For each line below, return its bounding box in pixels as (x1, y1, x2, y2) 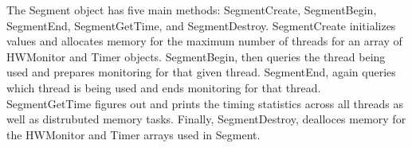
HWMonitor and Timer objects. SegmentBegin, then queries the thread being (6, 48, 386, 64)
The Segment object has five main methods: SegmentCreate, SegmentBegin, (6, 2, 377, 18)
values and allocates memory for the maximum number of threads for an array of (6, 33, 402, 49)
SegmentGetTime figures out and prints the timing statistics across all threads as (6, 95, 403, 111)
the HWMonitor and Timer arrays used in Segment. (6, 126, 261, 142)
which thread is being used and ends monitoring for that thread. (6, 79, 321, 95)
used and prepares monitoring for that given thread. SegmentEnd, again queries (6, 64, 396, 80)
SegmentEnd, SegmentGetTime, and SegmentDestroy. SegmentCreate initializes (6, 17, 396, 33)
